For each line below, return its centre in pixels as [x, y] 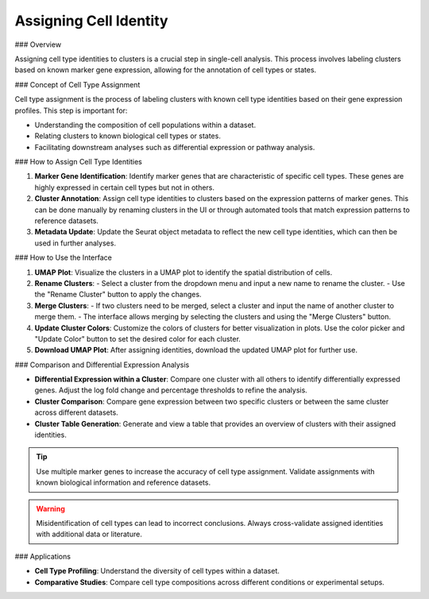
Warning [50, 508]
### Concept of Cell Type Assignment [77, 84]
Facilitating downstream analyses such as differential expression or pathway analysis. [175, 147]
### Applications [43, 556]
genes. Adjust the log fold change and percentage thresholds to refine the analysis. [171, 390]
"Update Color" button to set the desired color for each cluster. [138, 338]
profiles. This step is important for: [71, 110]
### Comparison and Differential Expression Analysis [102, 365]
